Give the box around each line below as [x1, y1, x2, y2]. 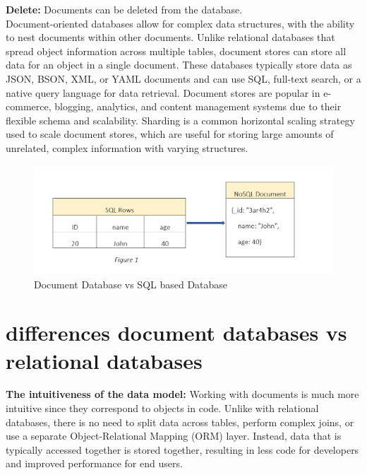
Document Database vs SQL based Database [34, 276, 228, 291]
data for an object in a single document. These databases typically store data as [6, 57, 352, 72]
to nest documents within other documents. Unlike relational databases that [6, 30, 335, 45]
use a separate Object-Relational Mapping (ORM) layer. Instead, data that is [6, 428, 342, 443]
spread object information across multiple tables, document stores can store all [6, 43, 347, 58]
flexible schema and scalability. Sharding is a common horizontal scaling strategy [6, 112, 355, 127]
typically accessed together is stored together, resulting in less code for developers [6, 442, 359, 457]
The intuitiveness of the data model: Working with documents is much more [6, 387, 359, 401]
